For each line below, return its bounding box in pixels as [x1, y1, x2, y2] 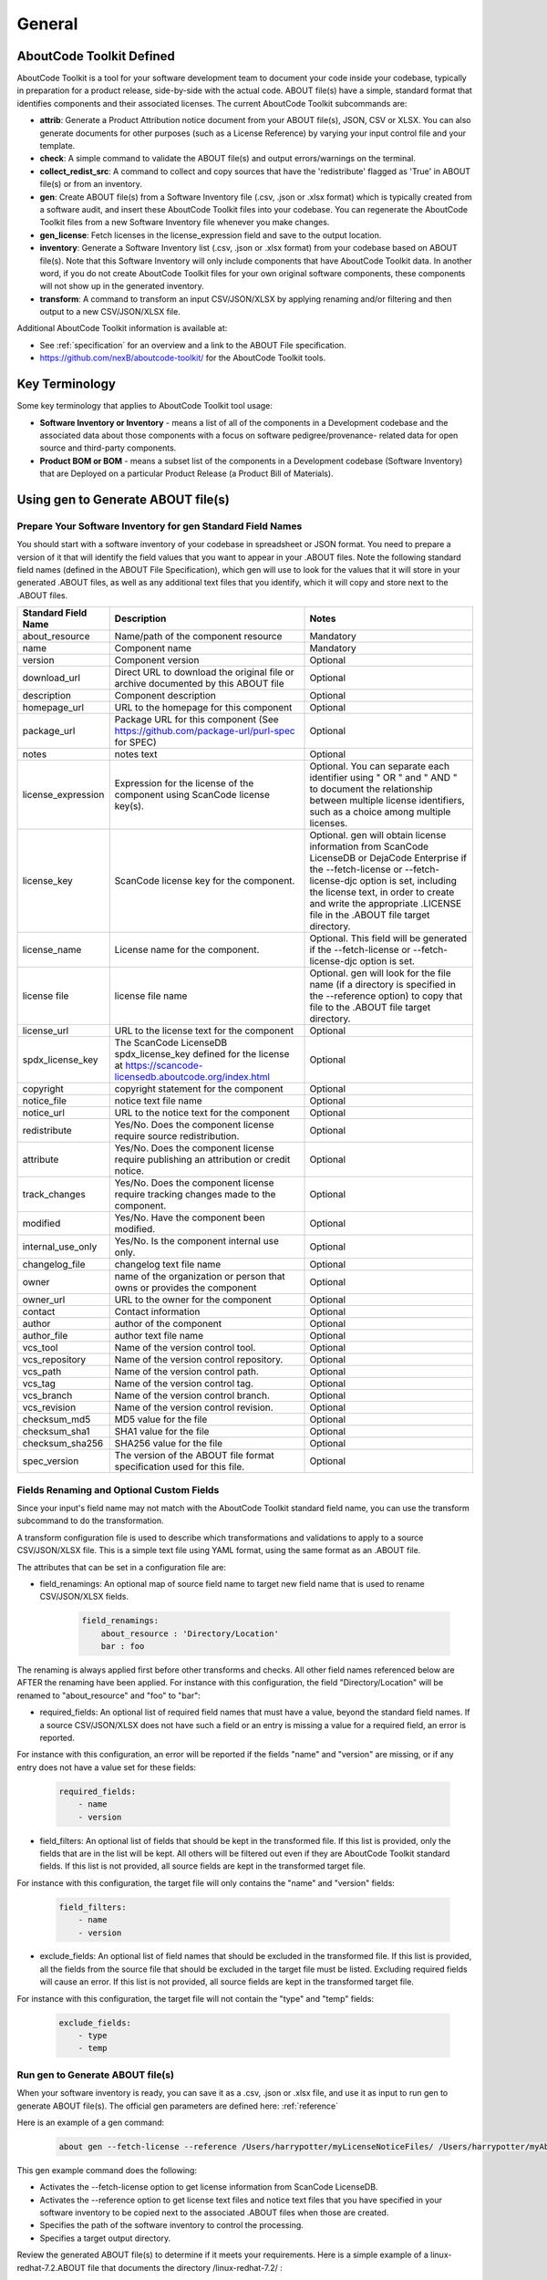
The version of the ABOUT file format [114, 1449, 274, 1462]
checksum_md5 [22, 1414, 91, 1426]
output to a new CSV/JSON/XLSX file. [39, 306, 181, 317]
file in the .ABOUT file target [309, 908, 430, 921]
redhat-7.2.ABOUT [16, 2262, 87, 2273]
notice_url [22, 1106, 66, 1119]
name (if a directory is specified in [309, 979, 456, 991]
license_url [22, 1024, 69, 1037]
